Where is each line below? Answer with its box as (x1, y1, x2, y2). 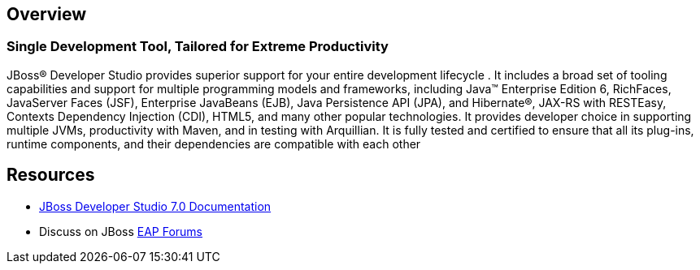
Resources (7, 165, 95, 186)
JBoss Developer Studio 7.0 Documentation (39, 199, 272, 213)
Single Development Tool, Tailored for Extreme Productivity (7, 38, 389, 55)
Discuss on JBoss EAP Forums (39, 224, 203, 238)
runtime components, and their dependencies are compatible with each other (7, 136, 421, 151)
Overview (7, 4, 87, 24)
